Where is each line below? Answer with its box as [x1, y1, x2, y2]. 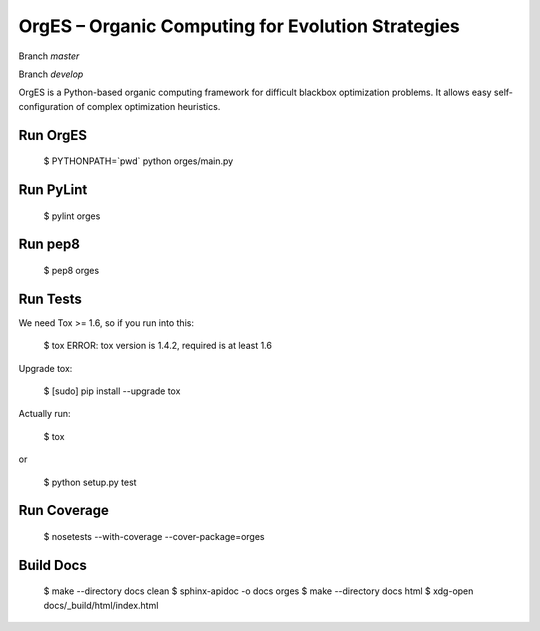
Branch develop [18, 68, 84, 80]
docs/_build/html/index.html [43, 599, 159, 611]
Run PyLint [18, 181, 88, 198]
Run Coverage [18, 502, 109, 519]
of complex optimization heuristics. [75, 100, 221, 112]
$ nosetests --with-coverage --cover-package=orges [43, 530, 265, 542]
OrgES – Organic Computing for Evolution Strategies [18, 15, 460, 37]
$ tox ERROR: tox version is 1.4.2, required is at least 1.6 [43, 340, 272, 352]
